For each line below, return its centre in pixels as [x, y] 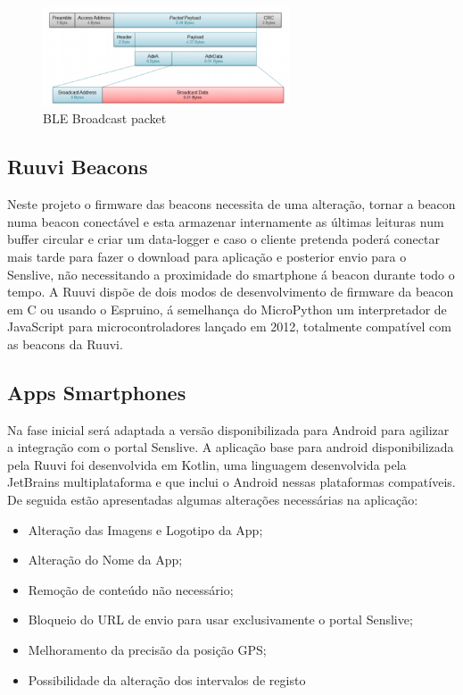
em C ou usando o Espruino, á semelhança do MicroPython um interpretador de [227, 309]
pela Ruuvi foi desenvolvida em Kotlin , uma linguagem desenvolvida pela [207, 464]
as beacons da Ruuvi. [65, 343]
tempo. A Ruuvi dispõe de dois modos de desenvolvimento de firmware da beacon [231, 292]
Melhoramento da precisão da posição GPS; [147, 650]
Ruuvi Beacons [78, 167]
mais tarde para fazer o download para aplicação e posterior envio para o [207, 256]
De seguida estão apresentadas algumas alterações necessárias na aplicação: [213, 500]
